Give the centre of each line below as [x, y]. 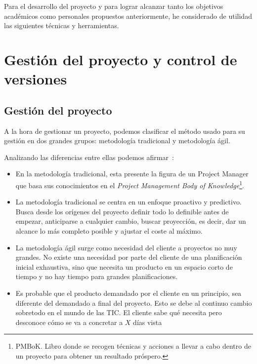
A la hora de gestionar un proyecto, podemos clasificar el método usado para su [125, 131]
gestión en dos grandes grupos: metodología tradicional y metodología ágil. [117, 141]
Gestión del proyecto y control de [121, 59]
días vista [148, 322]
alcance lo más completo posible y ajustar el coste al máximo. [109, 230]
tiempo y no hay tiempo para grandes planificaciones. [97, 276]
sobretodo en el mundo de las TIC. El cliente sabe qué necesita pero [119, 312]
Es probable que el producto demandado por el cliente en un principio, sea [128, 293]
